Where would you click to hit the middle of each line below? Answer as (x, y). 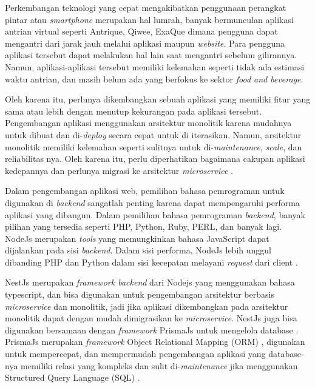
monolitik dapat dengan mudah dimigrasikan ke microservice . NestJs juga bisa (151, 318)
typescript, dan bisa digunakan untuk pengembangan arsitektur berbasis (140, 294)
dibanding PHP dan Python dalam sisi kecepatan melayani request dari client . (151, 262)
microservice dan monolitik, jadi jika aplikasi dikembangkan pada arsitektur (147, 306)
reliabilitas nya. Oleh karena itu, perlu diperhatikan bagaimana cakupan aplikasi (155, 159)
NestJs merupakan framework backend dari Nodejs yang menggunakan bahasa (150, 282)
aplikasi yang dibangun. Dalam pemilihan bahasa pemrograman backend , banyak (155, 214)
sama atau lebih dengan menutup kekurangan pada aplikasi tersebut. (134, 111)
